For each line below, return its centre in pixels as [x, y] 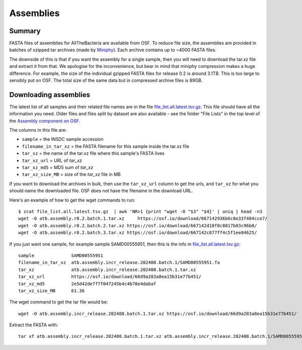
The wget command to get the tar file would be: [59, 302]
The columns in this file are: [38, 130]
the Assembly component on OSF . [45, 121]
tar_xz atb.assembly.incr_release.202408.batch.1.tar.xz [107, 270]
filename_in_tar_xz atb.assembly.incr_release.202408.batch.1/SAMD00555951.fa [119, 262]
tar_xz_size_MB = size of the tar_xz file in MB [71, 174]
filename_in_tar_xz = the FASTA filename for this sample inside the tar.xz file [106, 146]
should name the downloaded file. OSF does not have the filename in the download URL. [101, 191]
